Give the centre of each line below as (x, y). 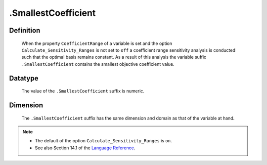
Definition (25, 30)
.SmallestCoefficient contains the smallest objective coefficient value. (98, 64)
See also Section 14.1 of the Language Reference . (85, 148)
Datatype (24, 78)
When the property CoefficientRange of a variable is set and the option (97, 43)
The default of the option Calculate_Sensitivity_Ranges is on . (103, 141)
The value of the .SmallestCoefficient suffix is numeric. (83, 91)
